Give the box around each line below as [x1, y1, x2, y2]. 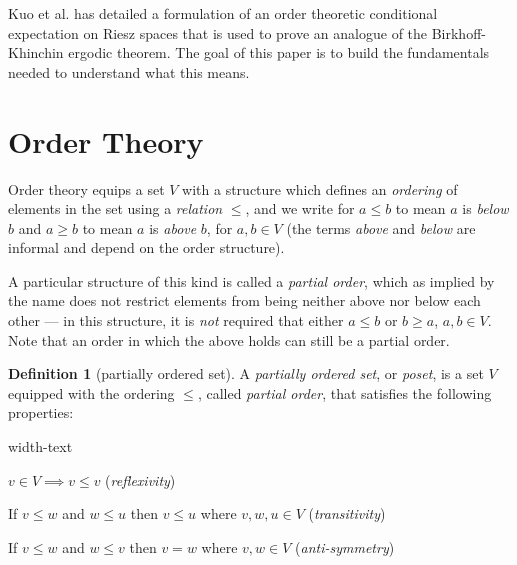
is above [149, 217, 197, 238]
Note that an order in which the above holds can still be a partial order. [8, 329, 450, 350]
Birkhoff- [431, 22, 486, 43]
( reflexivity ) [105, 469, 176, 490]
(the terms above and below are [286, 217, 476, 238]
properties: [8, 402, 74, 423]
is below [462, 198, 509, 219]
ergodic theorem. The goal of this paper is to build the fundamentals [68, 42, 490, 63]
